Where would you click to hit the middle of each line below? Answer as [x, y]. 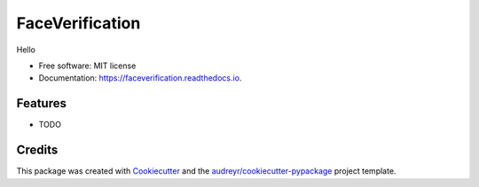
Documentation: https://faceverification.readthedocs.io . [140, 78]
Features [41, 103]
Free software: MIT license [87, 66]
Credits [37, 150]
